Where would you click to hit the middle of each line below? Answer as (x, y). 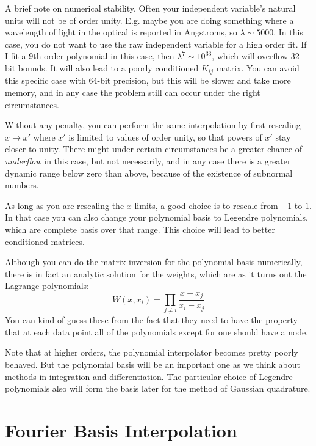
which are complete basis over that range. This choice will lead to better (140, 229)
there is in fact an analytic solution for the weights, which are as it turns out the (156, 273)
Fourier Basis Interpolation (121, 430)
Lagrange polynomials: (47, 286)
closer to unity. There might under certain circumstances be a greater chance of (153, 149)
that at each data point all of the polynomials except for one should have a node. (157, 331)
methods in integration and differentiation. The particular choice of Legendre (149, 376)
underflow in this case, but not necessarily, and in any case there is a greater (148, 160)
